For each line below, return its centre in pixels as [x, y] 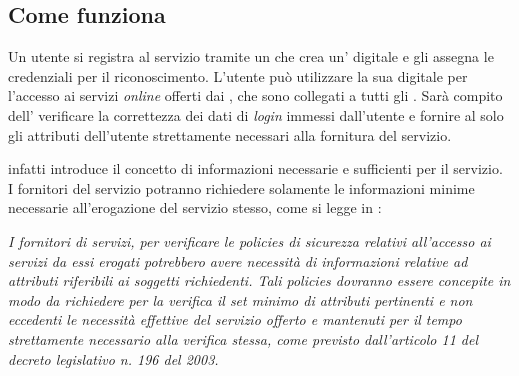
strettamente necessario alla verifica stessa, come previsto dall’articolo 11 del [243, 338]
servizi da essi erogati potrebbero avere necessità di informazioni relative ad [238, 260]
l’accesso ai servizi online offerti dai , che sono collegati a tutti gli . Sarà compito [255, 95]
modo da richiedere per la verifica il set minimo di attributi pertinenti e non [240, 299]
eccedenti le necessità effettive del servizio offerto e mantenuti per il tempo [235, 319]
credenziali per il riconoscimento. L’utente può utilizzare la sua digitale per [238, 75]
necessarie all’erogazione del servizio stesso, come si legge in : [195, 207]
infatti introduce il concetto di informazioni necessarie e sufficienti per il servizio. [255, 168]
